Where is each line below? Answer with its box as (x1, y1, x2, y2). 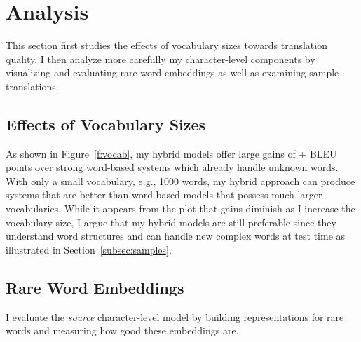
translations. (6, 78, 59, 93)
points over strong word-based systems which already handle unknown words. (6, 160, 339, 175)
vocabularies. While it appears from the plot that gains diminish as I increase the (6, 201, 355, 216)
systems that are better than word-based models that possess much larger (6, 187, 322, 202)
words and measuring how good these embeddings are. (6, 323, 239, 338)
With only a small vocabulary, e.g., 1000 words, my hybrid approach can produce (6, 173, 355, 188)
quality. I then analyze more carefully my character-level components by (6, 51, 315, 66)
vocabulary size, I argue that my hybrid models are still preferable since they (6, 214, 336, 229)
